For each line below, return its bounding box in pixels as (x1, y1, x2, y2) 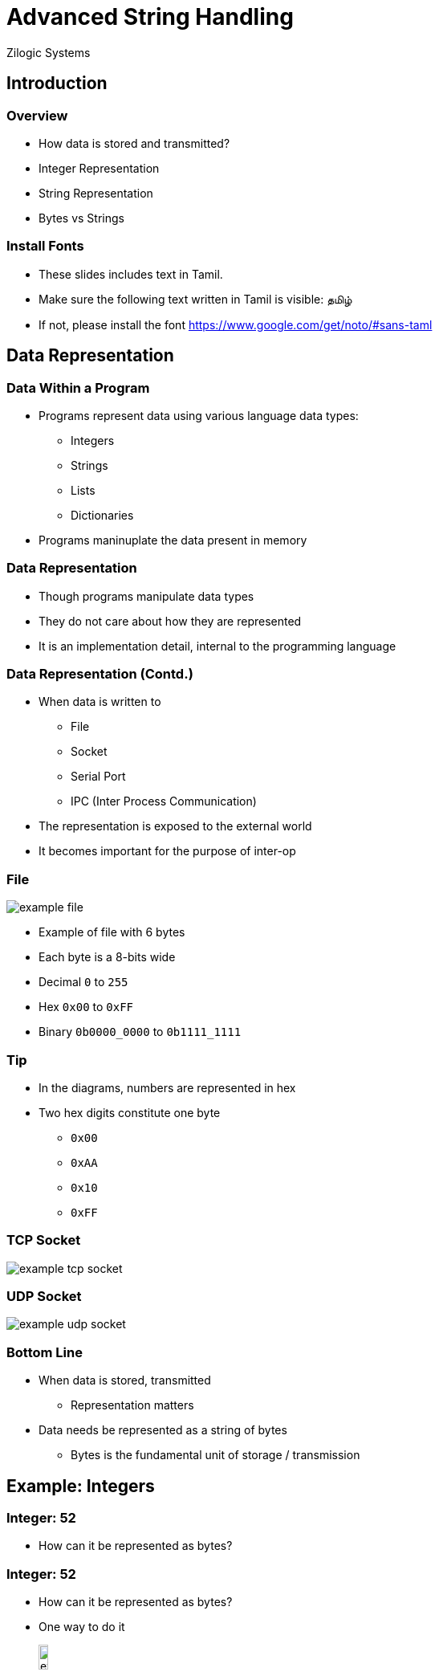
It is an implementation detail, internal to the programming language (39, 638, 396, 653)
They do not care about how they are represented (39, 614, 302, 628)
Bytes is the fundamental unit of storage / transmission (71, 1448, 360, 1462)
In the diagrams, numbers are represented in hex (39, 1080, 296, 1095)
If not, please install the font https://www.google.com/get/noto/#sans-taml (39, 317, 433, 332)
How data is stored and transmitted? (39, 136, 230, 150)
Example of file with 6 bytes (39, 925, 185, 940)
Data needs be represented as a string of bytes (39, 1423, 287, 1437)
